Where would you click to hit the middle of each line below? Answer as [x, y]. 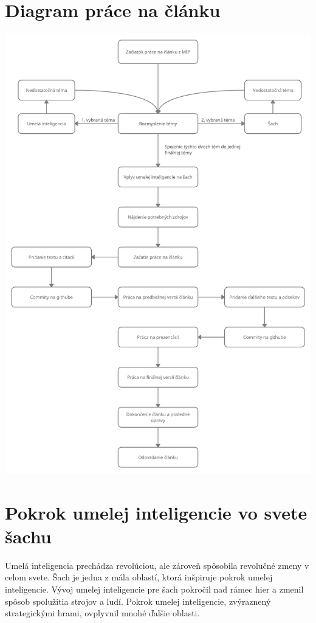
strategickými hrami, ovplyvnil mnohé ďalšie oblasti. [102, 613]
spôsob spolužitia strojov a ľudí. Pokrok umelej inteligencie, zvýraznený [138, 601]
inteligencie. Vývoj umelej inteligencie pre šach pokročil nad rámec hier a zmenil [154, 589]
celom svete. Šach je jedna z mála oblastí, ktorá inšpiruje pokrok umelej [139, 577]
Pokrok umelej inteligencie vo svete [156, 512]
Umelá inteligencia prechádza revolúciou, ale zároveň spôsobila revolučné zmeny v [157, 565]
